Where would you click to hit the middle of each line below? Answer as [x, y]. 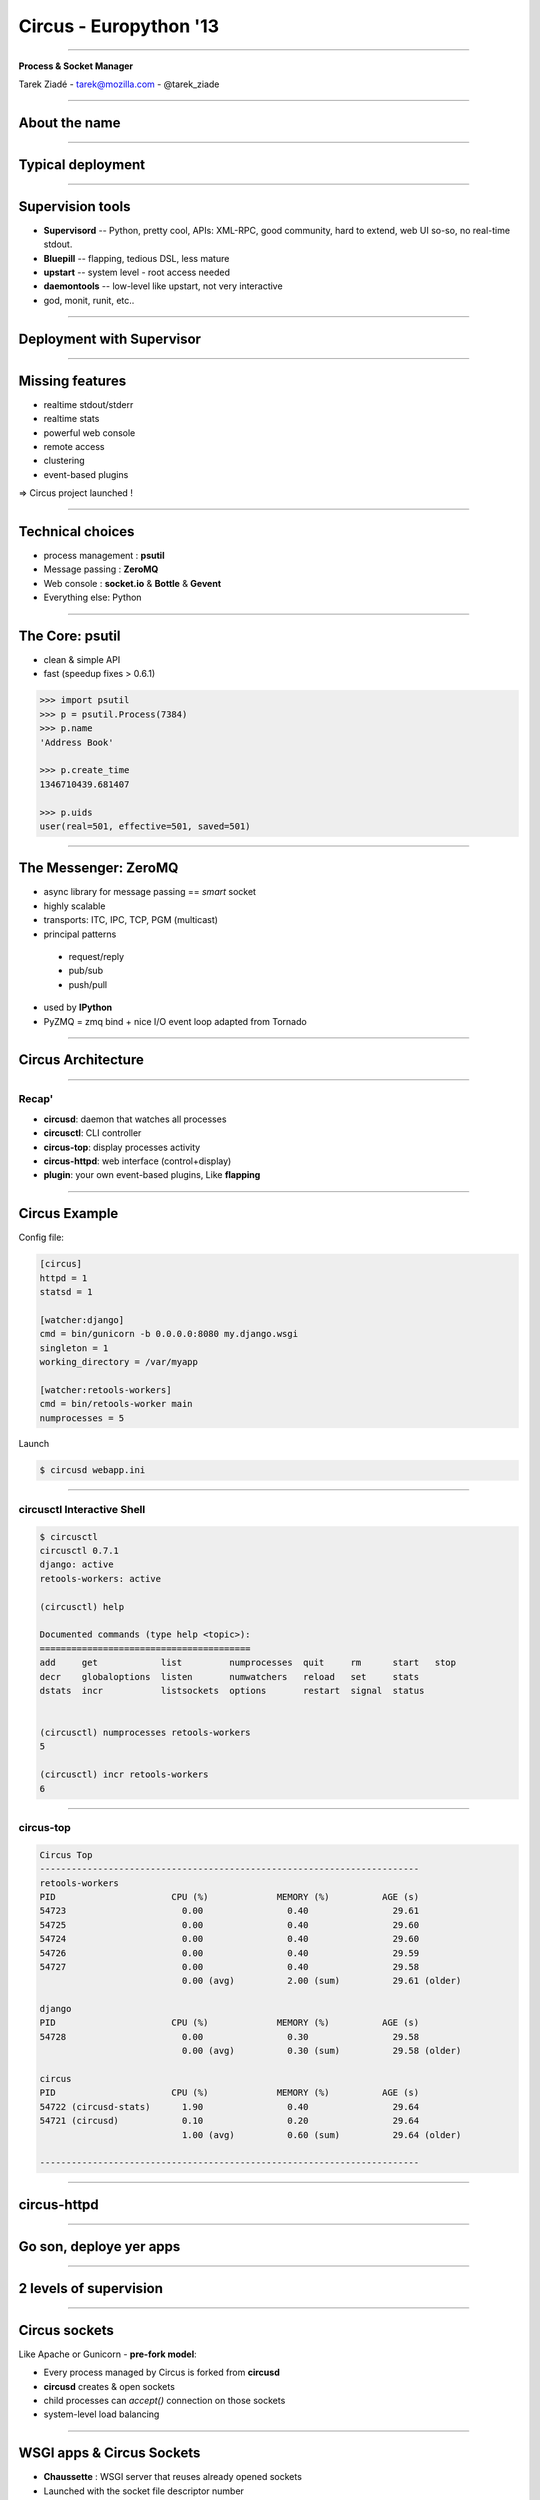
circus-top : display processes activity [122, 1147]
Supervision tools [74, 206]
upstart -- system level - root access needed [136, 272]
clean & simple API [82, 660]
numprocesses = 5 [82, 1418]
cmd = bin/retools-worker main [116, 1404]
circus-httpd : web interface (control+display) [137, 1161]
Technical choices [76, 531]
